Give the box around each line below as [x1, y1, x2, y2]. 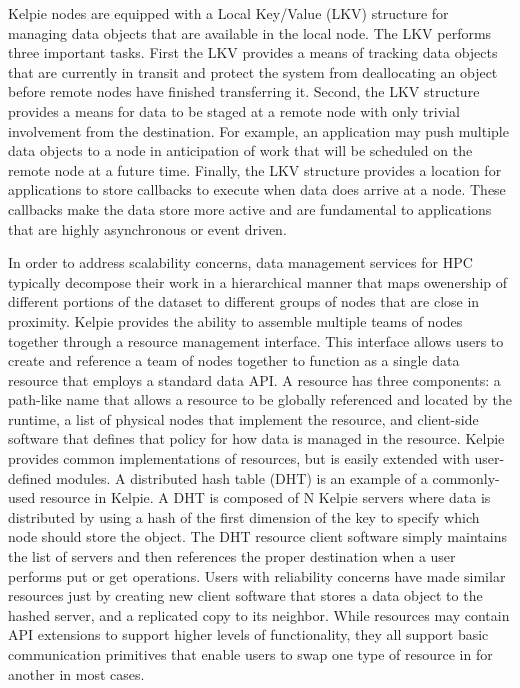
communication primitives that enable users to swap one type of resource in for [8, 644, 493, 664]
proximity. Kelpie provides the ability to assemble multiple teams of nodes [8, 310, 463, 331]
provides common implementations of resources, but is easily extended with [8, 448, 470, 469]
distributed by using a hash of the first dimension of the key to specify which [8, 506, 480, 527]
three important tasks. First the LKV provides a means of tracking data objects [8, 42, 498, 63]
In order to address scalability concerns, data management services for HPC [8, 252, 473, 273]
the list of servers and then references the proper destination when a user [8, 546, 456, 567]
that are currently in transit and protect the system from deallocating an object [8, 61, 498, 82]
